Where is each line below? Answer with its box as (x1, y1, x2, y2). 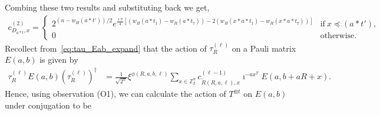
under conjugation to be (5, 99, 92, 111)
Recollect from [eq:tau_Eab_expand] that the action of (5, 42, 207, 54)
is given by (39, 53, 78, 66)
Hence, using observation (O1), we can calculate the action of (5, 87, 226, 100)
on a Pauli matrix (232, 42, 296, 54)
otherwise (320, 31, 355, 40)
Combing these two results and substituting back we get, (5, 1, 210, 13)
